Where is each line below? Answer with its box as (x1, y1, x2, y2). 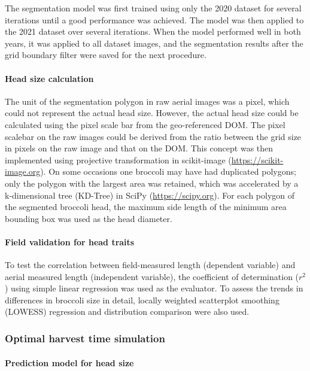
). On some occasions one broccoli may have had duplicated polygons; (40, 165, 296, 178)
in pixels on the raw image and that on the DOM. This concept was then (5, 142, 273, 154)
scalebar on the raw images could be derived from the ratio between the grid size (5, 130, 302, 142)
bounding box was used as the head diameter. (5, 212, 172, 224)
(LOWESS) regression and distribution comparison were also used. (5, 305, 250, 318)
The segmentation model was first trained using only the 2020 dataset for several (5, 2, 302, 14)
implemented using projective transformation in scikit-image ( (5, 153, 232, 166)
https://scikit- (231, 153, 284, 166)
